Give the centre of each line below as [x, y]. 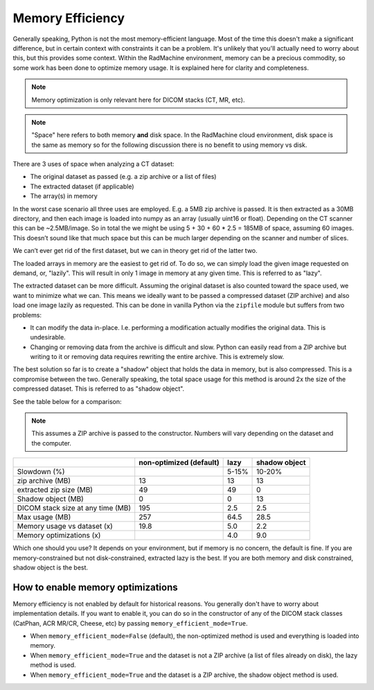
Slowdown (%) [41, 472]
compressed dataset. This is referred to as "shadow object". [99, 389]
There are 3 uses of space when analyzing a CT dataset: [93, 164]
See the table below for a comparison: [67, 401]
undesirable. [48, 337]
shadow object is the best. [51, 567]
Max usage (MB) [44, 517]
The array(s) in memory [64, 196]
